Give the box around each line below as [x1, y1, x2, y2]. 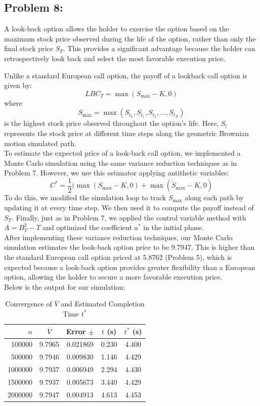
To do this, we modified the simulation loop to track [4, 192, 166, 203]
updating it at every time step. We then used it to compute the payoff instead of [4, 202, 254, 212]
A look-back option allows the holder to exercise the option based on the [4, 23, 229, 34]
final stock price [4, 43, 53, 54]
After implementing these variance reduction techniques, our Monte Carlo [4, 232, 233, 242]
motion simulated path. [4, 138, 76, 148]
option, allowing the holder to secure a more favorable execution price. [4, 272, 223, 282]
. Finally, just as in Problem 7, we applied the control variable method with [12, 212, 246, 222]
